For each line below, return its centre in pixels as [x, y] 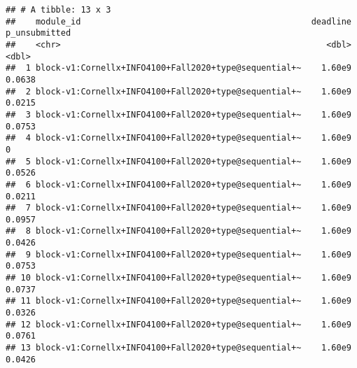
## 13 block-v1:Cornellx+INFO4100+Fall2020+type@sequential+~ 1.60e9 [178, 348]
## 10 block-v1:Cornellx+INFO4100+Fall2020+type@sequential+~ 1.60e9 [178, 278]
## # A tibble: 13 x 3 [58, 10]
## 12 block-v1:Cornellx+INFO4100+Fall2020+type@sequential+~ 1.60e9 [178, 324]
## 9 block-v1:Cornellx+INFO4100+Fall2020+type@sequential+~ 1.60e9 [178, 254]
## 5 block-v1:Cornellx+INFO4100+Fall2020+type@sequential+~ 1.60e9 [178, 161]
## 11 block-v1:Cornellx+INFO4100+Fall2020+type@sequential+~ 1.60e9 [178, 301]
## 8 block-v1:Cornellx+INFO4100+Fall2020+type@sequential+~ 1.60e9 [178, 231]
